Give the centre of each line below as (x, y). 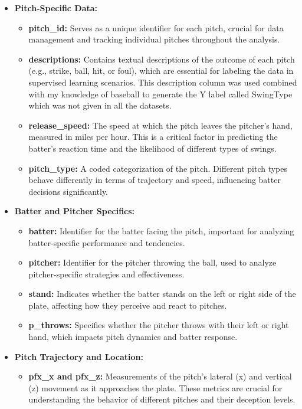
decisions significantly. (68, 191)
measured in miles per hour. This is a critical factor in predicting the (153, 137)
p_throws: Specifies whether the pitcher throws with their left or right (159, 325)
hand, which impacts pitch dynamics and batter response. (133, 337)
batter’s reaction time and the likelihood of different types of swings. (152, 148)
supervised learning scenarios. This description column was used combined (163, 82)
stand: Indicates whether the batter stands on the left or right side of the (162, 294)
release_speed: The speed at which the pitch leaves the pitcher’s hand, (160, 125)
